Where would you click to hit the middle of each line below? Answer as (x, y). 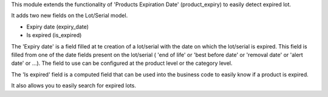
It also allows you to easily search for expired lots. (74, 85)
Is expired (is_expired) (54, 35)
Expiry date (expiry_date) (58, 27)
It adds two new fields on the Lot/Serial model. (70, 16)
